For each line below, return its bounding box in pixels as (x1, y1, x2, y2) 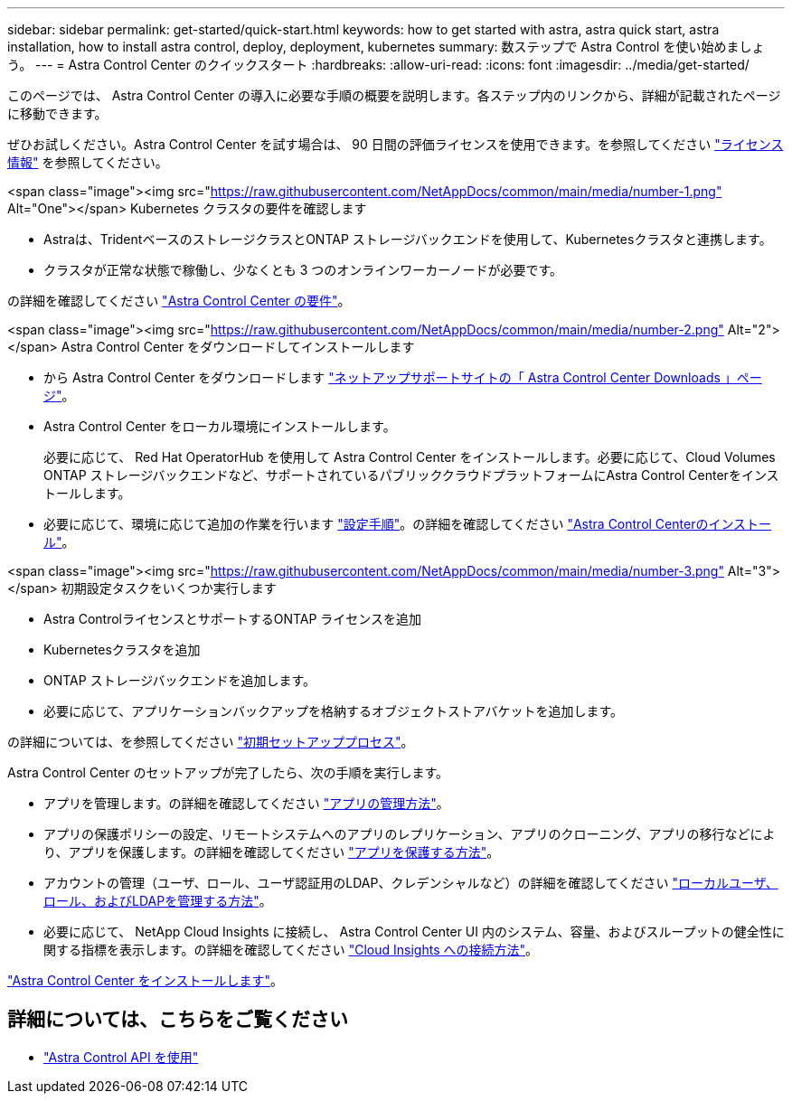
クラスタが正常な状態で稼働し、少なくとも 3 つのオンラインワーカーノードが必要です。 (43, 262, 562, 278)
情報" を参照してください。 (7, 155, 168, 170)
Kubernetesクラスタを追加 (43, 642, 201, 657)
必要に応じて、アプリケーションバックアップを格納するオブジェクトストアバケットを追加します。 (43, 703, 624, 719)
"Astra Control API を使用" (43, 1049, 199, 1065)
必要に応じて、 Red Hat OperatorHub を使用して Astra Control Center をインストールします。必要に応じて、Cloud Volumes (43, 449, 776, 465)
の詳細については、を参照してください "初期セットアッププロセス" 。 (7, 734, 414, 749)
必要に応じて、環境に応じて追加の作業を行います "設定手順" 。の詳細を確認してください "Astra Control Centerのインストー (43, 516, 772, 532)
